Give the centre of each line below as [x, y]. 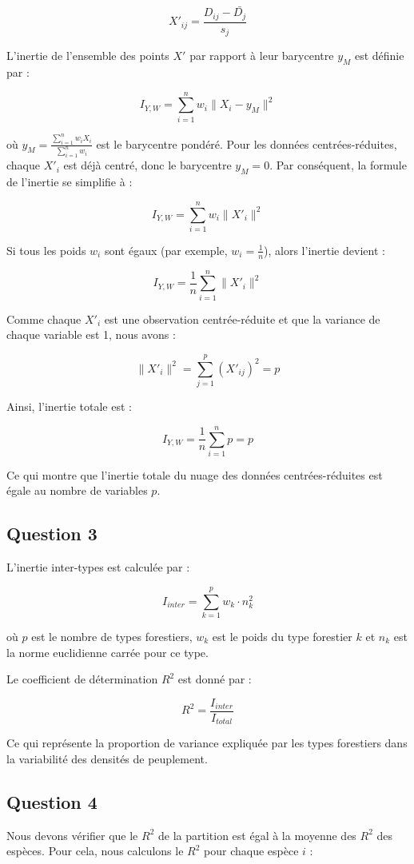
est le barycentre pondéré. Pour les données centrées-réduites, [247, 143]
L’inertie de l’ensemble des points [88, 56]
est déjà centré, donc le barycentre [147, 165]
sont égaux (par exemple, [166, 250]
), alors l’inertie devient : [324, 250]
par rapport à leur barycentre [262, 56]
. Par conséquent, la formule [338, 165]
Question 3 [52, 534]
